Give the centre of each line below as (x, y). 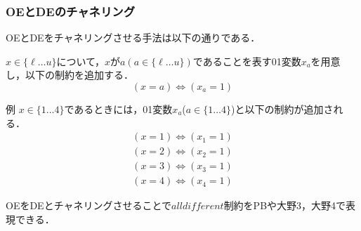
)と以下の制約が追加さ (282, 109)
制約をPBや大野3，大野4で (285, 205)
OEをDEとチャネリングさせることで (89, 205)
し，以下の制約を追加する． (70, 75)
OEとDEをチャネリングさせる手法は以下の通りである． (133, 38)
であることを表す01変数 (247, 61)
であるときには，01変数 (118, 109)
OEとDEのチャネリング (71, 11)
